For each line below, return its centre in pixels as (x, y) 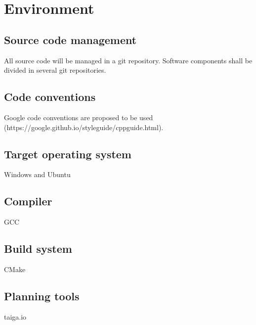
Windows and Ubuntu (37, 174)
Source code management (70, 39)
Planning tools (42, 296)
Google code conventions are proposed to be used (79, 117)
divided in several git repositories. (55, 70)
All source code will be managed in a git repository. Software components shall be (128, 60)
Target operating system (68, 154)
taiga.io (15, 316)
